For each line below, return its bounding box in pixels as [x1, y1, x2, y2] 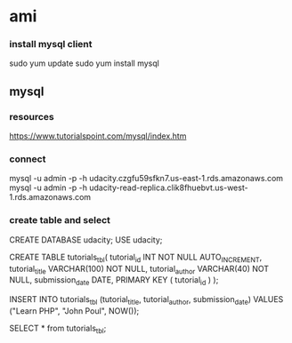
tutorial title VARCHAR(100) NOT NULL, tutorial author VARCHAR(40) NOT [9, 263, 270, 276]
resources [9, 110, 55, 123]
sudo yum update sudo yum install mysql [9, 58, 160, 68]
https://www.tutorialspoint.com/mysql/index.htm [9, 131, 187, 141]
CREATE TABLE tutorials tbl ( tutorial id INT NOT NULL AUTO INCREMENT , [9, 251, 263, 264]
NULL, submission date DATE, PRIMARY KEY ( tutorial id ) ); [9, 275, 219, 288]
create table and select [9, 214, 111, 227]
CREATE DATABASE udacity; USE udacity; [9, 234, 163, 245]
